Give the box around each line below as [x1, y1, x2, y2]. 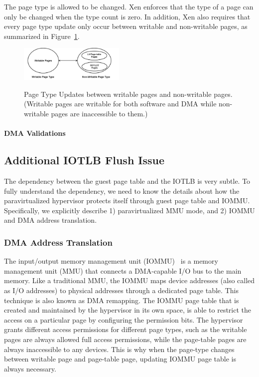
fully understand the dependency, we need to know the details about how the [4, 185, 240, 196]
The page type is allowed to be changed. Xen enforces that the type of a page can [4, 1, 254, 11]
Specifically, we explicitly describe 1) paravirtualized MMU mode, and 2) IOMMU [4, 205, 255, 215]
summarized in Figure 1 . [4, 30, 80, 41]
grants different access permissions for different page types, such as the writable [4, 324, 247, 335]
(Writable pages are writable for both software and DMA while [24, 98, 217, 109]
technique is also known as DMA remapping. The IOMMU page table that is [4, 295, 239, 305]
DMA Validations [4, 128, 66, 138]
